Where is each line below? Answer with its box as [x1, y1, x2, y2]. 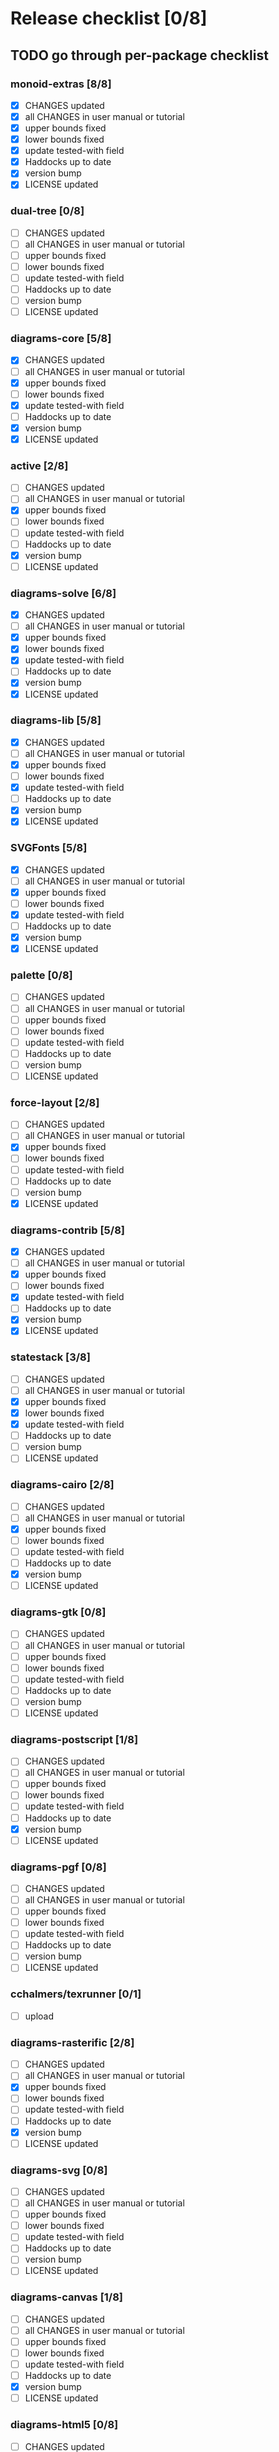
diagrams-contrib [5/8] [10, 1223, 125, 1237]
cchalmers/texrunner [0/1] [10, 1987, 142, 2001]
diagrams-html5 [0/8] [10, 2418, 119, 2432]
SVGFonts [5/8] [10, 841, 88, 855]
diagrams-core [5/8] [10, 332, 112, 346]
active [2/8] [10, 458, 69, 472]
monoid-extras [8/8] [10, 77, 112, 91]
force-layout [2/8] [10, 1095, 100, 1109]
